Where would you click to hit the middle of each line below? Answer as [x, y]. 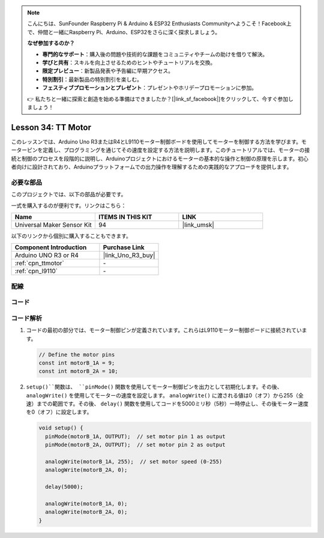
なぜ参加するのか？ [51, 43]
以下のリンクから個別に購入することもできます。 [71, 236]
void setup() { [61, 428]
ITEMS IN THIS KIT [125, 217]
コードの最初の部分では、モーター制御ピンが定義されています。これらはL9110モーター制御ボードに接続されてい [164, 330]
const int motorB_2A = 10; [78, 371]
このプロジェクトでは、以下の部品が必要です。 [69, 195]
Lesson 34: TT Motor [51, 127]
